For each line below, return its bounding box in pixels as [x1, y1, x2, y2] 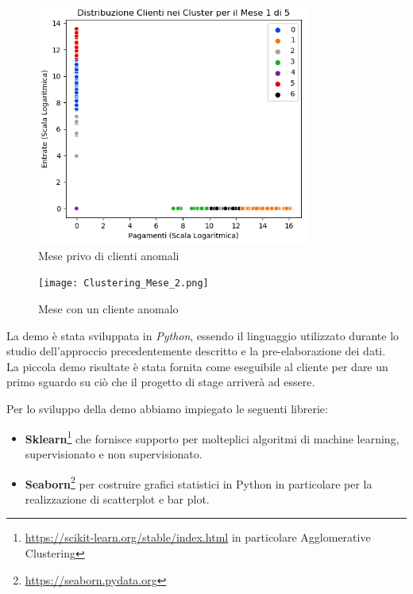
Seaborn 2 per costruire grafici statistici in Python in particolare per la [25, 473, 372, 492]
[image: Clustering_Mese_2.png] [38, 278, 209, 289]
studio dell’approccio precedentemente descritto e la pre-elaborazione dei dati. [6, 343, 386, 359]
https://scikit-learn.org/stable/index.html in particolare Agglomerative [25, 529, 371, 546]
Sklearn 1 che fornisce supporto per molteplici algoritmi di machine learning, [25, 427, 399, 446]
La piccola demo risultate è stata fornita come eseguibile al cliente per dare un [6, 358, 388, 374]
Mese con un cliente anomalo [38, 301, 179, 317]
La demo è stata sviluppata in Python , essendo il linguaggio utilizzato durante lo [6, 327, 399, 343]
